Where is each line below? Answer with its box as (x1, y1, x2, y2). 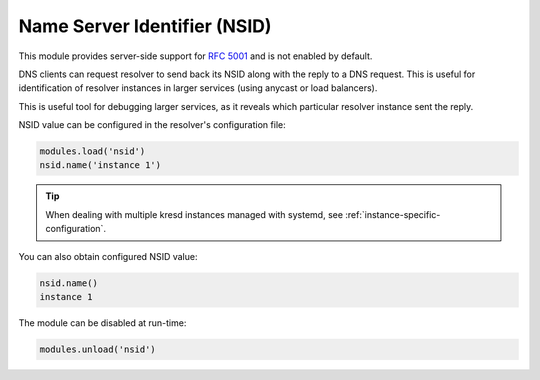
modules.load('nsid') (39, 146, 146, 157)
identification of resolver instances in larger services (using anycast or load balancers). (18, 82, 378, 94)
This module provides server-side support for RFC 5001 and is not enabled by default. (18, 50, 373, 62)
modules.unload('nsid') (39, 343, 157, 355)
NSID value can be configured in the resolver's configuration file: (18, 119, 286, 131)
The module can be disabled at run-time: (18, 317, 187, 329)
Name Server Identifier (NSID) (18, 15, 272, 37)
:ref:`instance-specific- (345, 208, 441, 220)
